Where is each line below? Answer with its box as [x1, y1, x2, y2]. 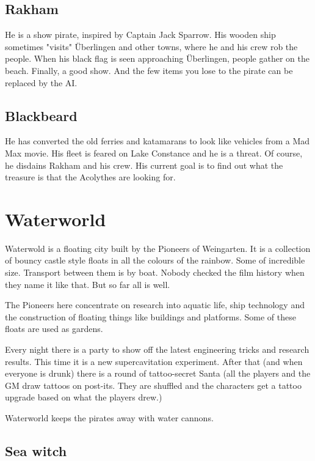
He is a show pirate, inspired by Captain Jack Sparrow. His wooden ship [5, 28, 276, 41]
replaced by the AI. [5, 76, 78, 89]
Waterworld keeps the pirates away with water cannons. [5, 411, 214, 424]
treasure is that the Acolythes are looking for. [5, 171, 176, 183]
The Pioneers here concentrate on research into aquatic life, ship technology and [5, 298, 305, 311]
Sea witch [5, 441, 67, 460]
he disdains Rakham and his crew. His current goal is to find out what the [5, 158, 283, 171]
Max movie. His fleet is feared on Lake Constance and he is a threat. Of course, [5, 146, 303, 159]
